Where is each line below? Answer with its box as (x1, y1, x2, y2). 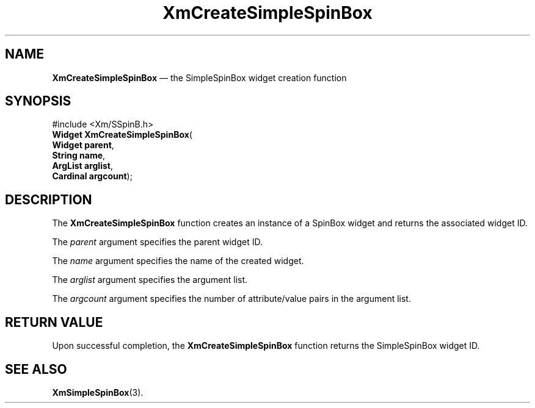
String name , (52, 150, 106, 161)
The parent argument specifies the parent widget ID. (52, 237, 263, 248)
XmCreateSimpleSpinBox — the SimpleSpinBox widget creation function (52, 72, 347, 83)
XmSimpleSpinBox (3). (52, 387, 144, 398)
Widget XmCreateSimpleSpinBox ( (52, 129, 192, 140)
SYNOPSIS (5, 93, 71, 109)
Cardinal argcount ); (52, 171, 133, 182)
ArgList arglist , (52, 160, 113, 171)
